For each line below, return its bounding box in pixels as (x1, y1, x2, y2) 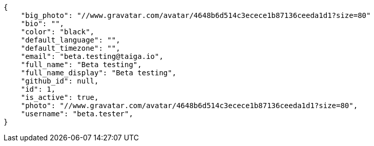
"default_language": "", (20, 36, 120, 44)
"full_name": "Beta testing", (20, 60, 142, 69)
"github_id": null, (20, 77, 99, 85)
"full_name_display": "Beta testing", (20, 69, 177, 77)
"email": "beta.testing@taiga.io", (20, 52, 163, 60)
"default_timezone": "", (20, 44, 120, 52)
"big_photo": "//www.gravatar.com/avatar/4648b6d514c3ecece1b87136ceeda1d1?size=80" (20, 11, 371, 19)
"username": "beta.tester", (20, 110, 133, 118)
